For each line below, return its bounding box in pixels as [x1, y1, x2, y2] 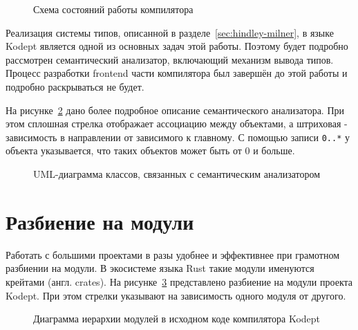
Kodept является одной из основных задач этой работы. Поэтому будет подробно [6, 39, 348, 53]
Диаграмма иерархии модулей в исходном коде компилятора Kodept [33, 311, 321, 326]
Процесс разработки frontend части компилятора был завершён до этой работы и [6, 66, 348, 80]
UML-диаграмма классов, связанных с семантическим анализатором [33, 167, 321, 181]
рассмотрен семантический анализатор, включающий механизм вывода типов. [6, 52, 334, 66]
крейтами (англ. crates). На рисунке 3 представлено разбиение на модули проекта [6, 274, 353, 288]
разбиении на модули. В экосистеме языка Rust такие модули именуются [6, 261, 314, 275]
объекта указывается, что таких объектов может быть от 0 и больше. [6, 143, 295, 158]
